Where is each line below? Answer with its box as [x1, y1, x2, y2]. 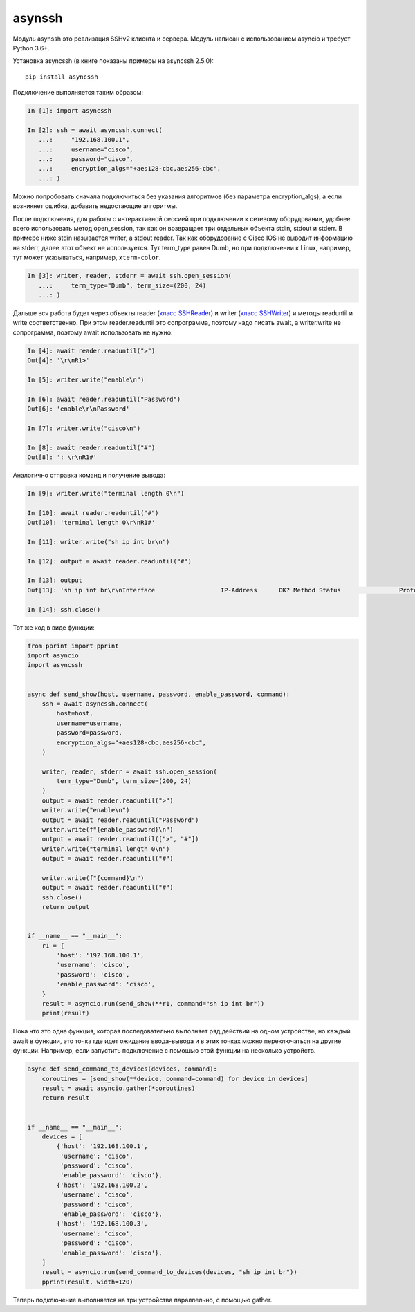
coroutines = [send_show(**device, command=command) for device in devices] [41, 1075, 308, 1083]
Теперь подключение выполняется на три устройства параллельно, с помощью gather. [12, 1295, 273, 1304]
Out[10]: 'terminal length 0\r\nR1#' [27, 518, 156, 527]
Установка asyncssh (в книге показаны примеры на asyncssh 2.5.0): [12, 57, 214, 65]
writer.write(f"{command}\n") [41, 874, 145, 881]
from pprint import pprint [27, 641, 119, 650]
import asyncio [27, 651, 79, 659]
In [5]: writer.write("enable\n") [27, 375, 145, 384]
